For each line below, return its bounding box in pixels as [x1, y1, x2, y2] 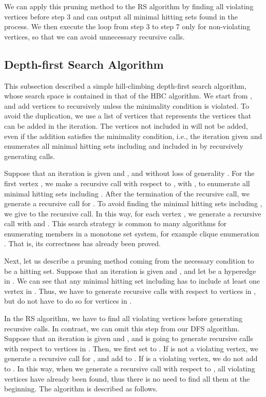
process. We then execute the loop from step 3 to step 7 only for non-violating [4, 21, 251, 32]
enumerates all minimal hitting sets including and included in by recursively [4, 141, 243, 151]
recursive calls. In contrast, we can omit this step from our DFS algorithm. [4, 323, 240, 333]
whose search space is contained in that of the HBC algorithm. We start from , [4, 90, 252, 101]
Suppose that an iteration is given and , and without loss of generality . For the [4, 168, 255, 178]
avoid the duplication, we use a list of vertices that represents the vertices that [4, 110, 252, 121]
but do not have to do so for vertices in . [4, 295, 132, 306]
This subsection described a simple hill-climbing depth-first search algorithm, [4, 80, 246, 91]
